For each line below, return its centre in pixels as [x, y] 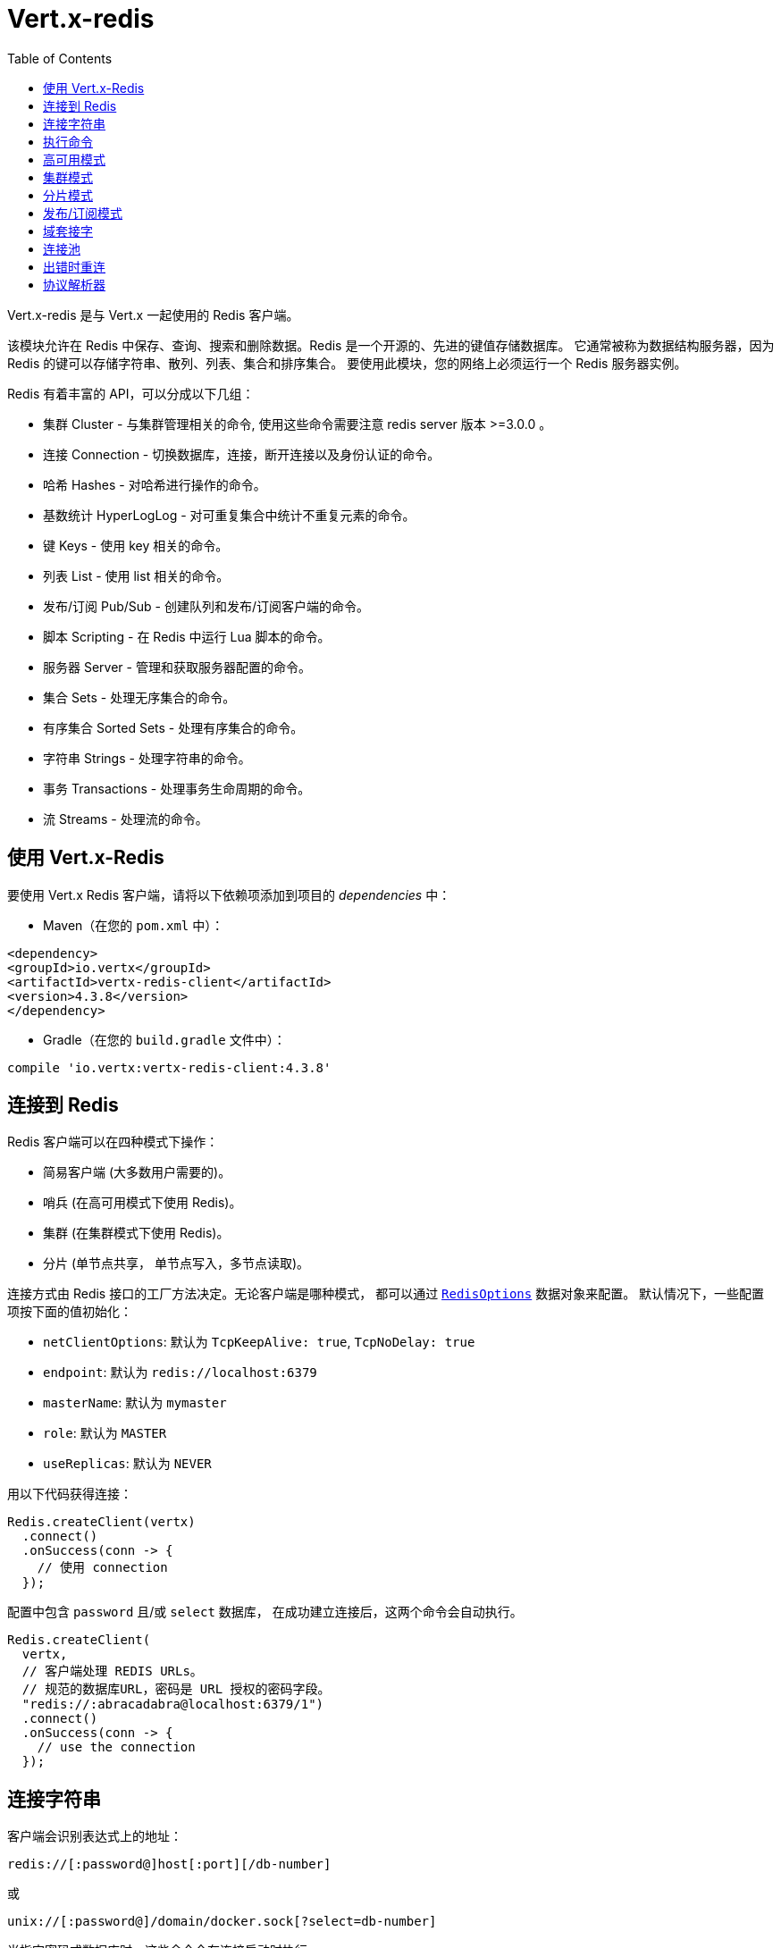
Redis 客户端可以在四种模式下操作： [113, 1142]
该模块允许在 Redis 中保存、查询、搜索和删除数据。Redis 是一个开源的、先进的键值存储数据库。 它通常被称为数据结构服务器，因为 [391, 345]
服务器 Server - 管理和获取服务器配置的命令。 [177, 667]
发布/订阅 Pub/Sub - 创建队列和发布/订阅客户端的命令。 [206, 606]
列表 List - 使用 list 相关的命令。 [136, 575]
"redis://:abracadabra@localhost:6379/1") [173, 1704]
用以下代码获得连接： [70, 1494]
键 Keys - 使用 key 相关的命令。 [136, 545]
